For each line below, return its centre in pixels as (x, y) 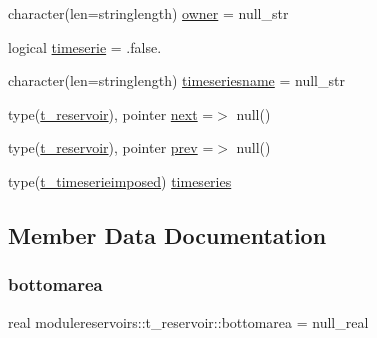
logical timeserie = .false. (85, 46)
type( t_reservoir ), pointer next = (111, 113)
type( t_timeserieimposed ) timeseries (120, 180)
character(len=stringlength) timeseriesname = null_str (176, 80)
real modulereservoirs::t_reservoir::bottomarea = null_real (188, 321)
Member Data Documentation (167, 234)
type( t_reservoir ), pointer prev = (111, 147)
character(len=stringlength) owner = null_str (148, 13)
